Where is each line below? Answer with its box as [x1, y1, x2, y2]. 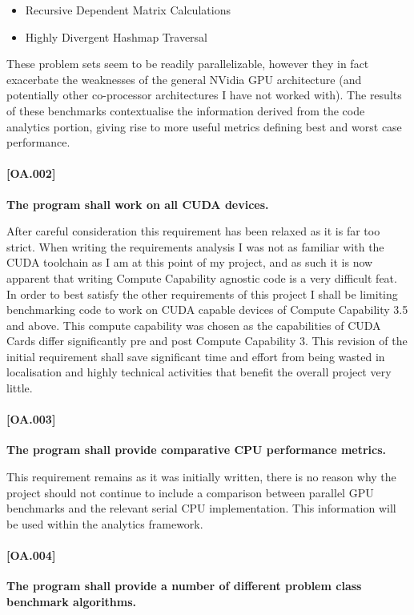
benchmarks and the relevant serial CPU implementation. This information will [6, 500, 396, 517]
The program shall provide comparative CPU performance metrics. [6, 441, 387, 458]
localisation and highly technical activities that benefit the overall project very [6, 364, 392, 380]
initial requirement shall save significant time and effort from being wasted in [6, 348, 385, 364]
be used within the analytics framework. [6, 515, 203, 532]
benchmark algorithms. [6, 593, 137, 609]
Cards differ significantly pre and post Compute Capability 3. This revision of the [6, 332, 408, 349]
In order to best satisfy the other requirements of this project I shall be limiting [6, 285, 398, 302]
